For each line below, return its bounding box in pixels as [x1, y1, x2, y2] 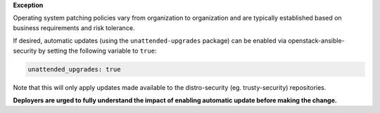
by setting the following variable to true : [38, 46, 157, 55]
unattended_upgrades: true [27, 65, 121, 73]
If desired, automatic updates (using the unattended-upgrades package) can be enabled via [13, 36, 287, 45]
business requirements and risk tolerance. [13, 23, 135, 32]
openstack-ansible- [287, 36, 345, 45]
